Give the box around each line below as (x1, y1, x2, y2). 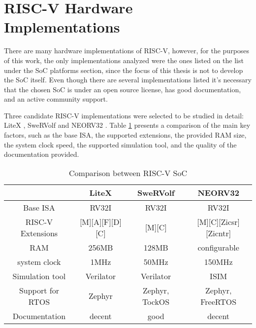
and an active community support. (4, 94, 108, 104)
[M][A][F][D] (79, 216, 122, 227)
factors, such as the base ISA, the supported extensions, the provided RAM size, (4, 130, 247, 140)
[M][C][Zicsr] (197, 216, 240, 227)
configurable (197, 241, 239, 253)
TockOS (142, 295, 170, 307)
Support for (19, 284, 59, 296)
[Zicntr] (206, 227, 231, 239)
